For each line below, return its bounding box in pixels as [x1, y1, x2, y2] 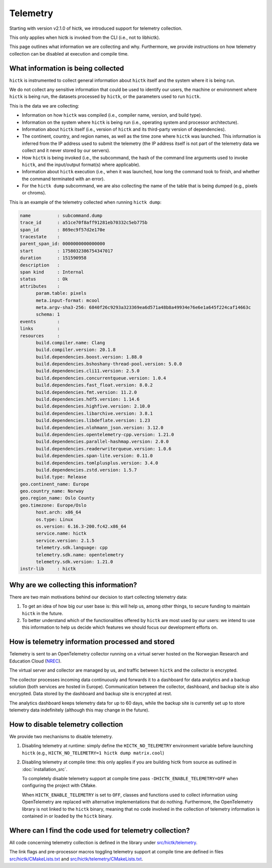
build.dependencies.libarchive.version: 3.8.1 [36, 411, 153, 416]
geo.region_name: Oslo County [20, 495, 95, 501]
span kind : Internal [20, 269, 84, 275]
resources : [20, 333, 60, 338]
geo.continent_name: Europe [20, 481, 89, 487]
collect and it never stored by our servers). [22, 147, 111, 154]
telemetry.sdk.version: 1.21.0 [36, 559, 113, 565]
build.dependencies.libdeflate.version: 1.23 [36, 418, 151, 424]
